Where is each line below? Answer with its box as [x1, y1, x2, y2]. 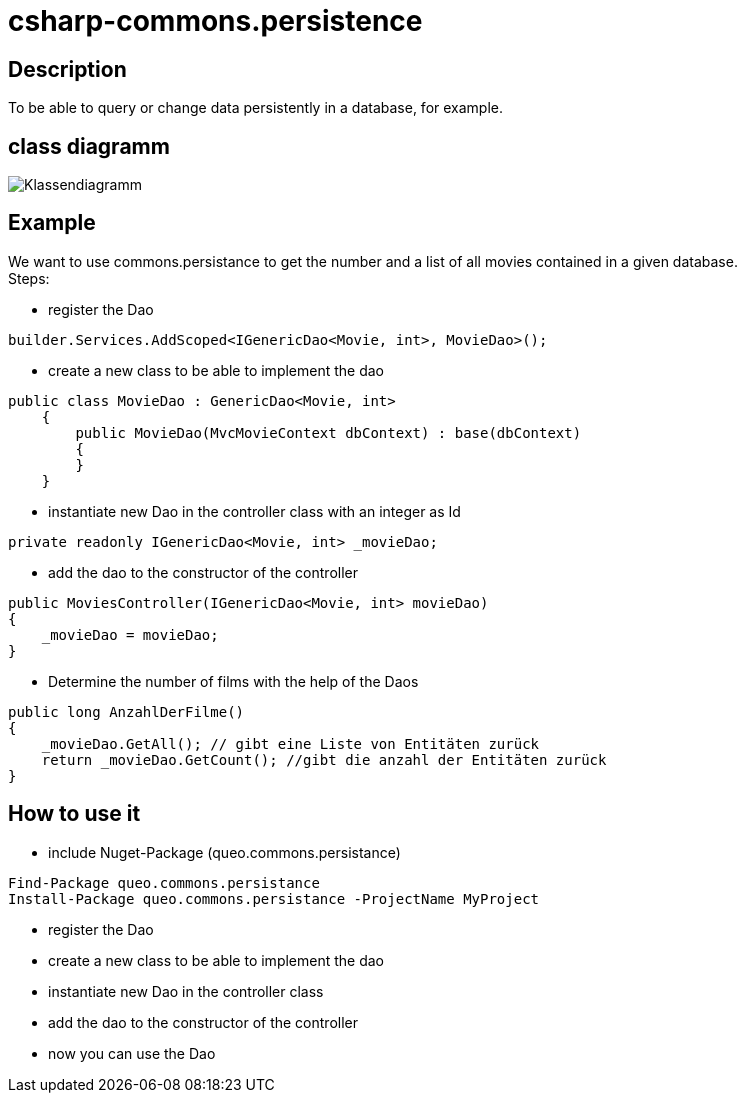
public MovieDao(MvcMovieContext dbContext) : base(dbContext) [75, 424, 582, 441]
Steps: [8, 269, 50, 287]
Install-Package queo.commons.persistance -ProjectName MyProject [8, 890, 540, 907]
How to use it [8, 801, 141, 827]
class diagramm [8, 133, 170, 159]
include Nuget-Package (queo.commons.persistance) [48, 843, 401, 861]
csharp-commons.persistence [8, 4, 423, 38]
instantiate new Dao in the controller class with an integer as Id [48, 502, 461, 520]
